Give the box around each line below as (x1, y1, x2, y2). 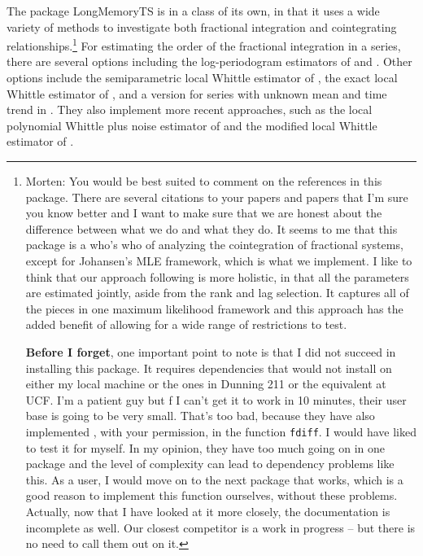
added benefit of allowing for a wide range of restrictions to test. (25, 316, 347, 333)
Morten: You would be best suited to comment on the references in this (25, 173, 382, 189)
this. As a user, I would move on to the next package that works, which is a (25, 471, 403, 488)
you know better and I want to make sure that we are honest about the (25, 204, 382, 221)
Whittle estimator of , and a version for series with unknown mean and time (7, 85, 387, 102)
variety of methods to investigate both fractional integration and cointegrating (7, 18, 397, 35)
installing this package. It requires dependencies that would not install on (25, 359, 392, 376)
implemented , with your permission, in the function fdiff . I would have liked (25, 422, 416, 440)
